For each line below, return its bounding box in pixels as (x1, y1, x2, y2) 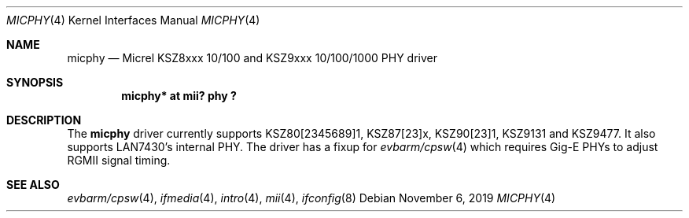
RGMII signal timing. (67, 153, 171, 167)
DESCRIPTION (6, 113, 82, 127)
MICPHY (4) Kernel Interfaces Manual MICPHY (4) (6, 13, 260, 27)
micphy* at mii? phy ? (121, 89, 237, 102)
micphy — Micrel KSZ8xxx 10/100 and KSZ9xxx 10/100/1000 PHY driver (67, 51, 437, 65)
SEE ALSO (6, 178, 60, 191)
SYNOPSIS (6, 76, 64, 89)
